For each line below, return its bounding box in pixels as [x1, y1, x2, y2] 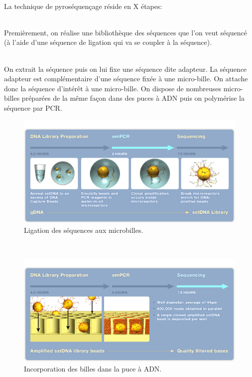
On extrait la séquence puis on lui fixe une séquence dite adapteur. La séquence [4, 63, 247, 74]
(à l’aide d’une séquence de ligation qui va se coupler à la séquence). [4, 37, 212, 47]
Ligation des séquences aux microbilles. [24, 224, 143, 235]
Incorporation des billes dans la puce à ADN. [24, 363, 162, 374]
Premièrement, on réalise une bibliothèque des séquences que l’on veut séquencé [4, 27, 247, 37]
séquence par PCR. [4, 102, 62, 113]
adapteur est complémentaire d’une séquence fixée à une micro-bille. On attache [4, 73, 248, 84]
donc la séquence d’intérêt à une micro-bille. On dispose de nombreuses [4, 83, 222, 93]
